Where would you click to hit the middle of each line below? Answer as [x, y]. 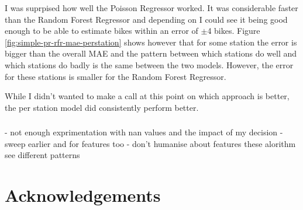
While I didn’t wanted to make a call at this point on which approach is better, [147, 96]
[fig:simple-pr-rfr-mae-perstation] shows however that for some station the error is [151, 42]
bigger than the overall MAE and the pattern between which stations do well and [151, 53]
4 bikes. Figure [234, 31]
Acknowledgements [83, 195]
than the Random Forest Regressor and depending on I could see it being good [146, 19]
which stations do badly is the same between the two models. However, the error [149, 64]
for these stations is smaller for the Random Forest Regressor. [116, 76]
